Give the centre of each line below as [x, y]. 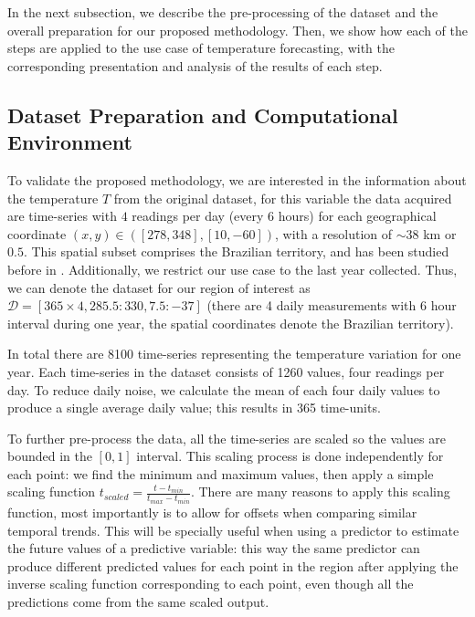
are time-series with [62, 216]
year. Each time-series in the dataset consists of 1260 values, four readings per [226, 371]
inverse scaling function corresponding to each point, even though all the [211, 584]
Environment [70, 142]
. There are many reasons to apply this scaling [320, 492]
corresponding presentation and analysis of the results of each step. [195, 65]
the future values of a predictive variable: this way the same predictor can [214, 548]
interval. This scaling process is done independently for [290, 456]
